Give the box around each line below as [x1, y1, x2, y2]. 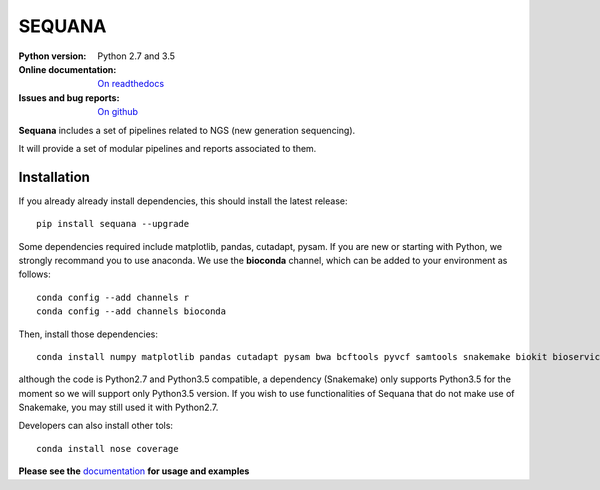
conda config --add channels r [36, 291, 190, 303]
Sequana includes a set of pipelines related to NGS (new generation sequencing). [18, 124, 356, 136]
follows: [18, 268, 51, 280]
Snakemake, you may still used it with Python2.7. [18, 401, 219, 414]
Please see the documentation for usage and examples [18, 465, 250, 477]
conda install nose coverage [36, 443, 179, 454]
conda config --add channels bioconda [36, 306, 227, 317]
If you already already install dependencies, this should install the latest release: [18, 195, 348, 207]
